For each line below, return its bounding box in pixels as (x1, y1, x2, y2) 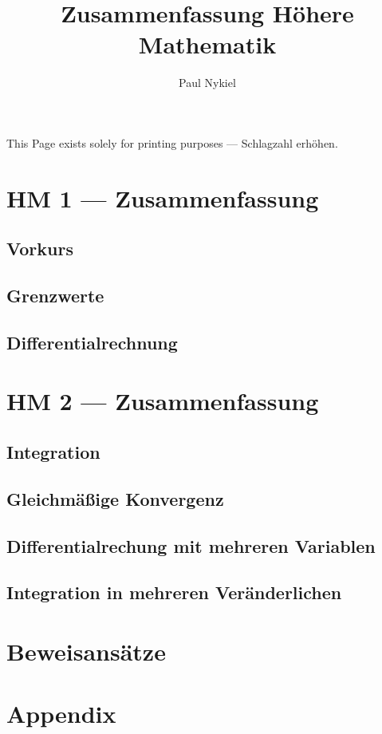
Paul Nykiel (179, 74, 236, 91)
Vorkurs (6, 236, 73, 261)
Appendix (6, 697, 116, 730)
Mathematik (138, 28, 277, 61)
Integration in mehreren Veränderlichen (6, 580, 342, 605)
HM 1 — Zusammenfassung (6, 181, 319, 214)
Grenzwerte (6, 283, 104, 308)
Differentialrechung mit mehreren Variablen (6, 533, 376, 558)
